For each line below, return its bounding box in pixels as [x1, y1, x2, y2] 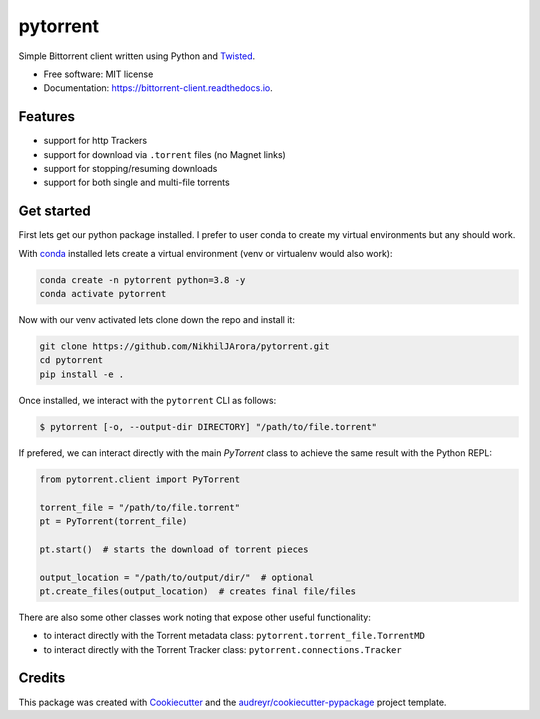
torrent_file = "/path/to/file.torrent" [39, 501, 240, 513]
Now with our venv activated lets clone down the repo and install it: [18, 314, 295, 326]
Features [18, 108, 75, 125]
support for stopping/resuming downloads [43, 163, 218, 175]
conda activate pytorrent [39, 288, 167, 300]
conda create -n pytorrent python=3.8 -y [39, 274, 246, 285]
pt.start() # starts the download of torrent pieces [39, 543, 309, 555]
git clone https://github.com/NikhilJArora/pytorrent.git [39, 341, 330, 352]
